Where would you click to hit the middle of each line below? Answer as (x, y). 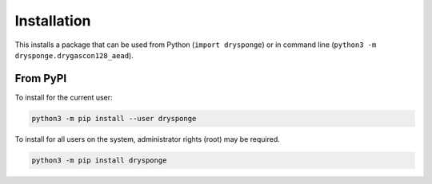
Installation (53, 21)
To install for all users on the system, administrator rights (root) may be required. (147, 139)
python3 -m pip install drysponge (99, 160)
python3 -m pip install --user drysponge (114, 118)
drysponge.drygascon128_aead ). (74, 55)
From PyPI (41, 78)
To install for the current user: (64, 97)
